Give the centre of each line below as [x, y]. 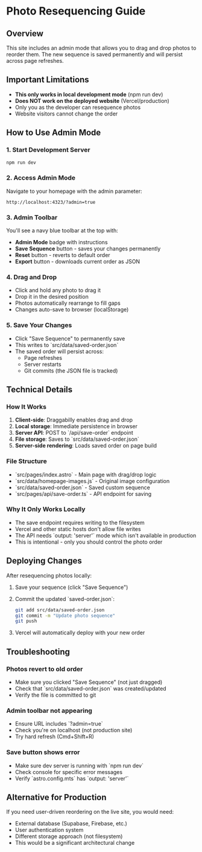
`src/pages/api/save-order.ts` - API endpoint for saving [83, 493]
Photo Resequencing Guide [76, 11]
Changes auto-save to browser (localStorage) [72, 310]
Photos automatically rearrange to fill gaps [68, 303]
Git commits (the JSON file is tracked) [71, 371]
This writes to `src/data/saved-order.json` [67, 345]
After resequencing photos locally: [49, 575]
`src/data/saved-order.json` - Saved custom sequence [83, 487]
